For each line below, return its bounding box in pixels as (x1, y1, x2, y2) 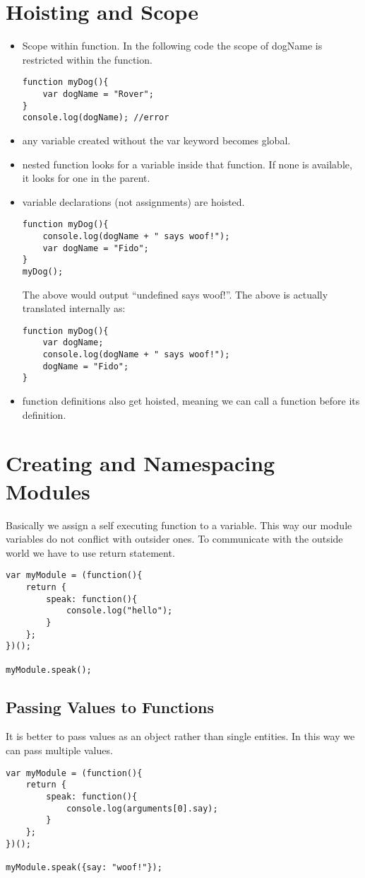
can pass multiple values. (6, 743, 113, 758)
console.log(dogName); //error (22, 112, 169, 123)
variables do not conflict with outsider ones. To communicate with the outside (6, 531, 343, 546)
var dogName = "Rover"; (42, 88, 154, 99)
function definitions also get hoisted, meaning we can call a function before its (22, 393, 360, 408)
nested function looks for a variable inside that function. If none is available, (22, 156, 352, 171)
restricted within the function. (22, 52, 152, 67)
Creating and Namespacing (6, 449, 275, 478)
